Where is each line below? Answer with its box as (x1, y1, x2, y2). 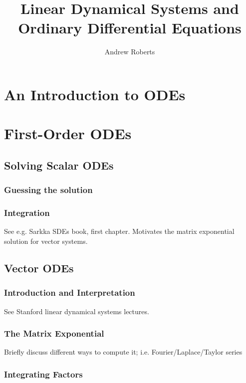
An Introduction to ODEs (4, 84, 186, 104)
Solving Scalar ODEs (4, 157, 114, 173)
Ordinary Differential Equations (18, 17, 242, 38)
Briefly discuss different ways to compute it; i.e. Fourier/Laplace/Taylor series (4, 347, 243, 357)
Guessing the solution (4, 184, 93, 196)
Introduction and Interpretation (4, 286, 135, 299)
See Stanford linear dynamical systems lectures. (4, 306, 149, 316)
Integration (4, 206, 50, 219)
